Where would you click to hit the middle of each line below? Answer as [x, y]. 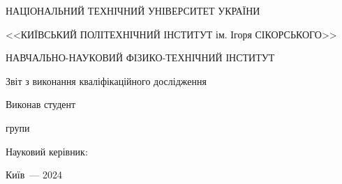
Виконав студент [41, 104]
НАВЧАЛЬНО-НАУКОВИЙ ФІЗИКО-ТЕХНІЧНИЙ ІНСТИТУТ [140, 58]
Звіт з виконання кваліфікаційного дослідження [106, 80]
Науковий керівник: [47, 151]
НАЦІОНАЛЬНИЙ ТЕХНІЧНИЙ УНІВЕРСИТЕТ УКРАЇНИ [133, 10]
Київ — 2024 [34, 175]
